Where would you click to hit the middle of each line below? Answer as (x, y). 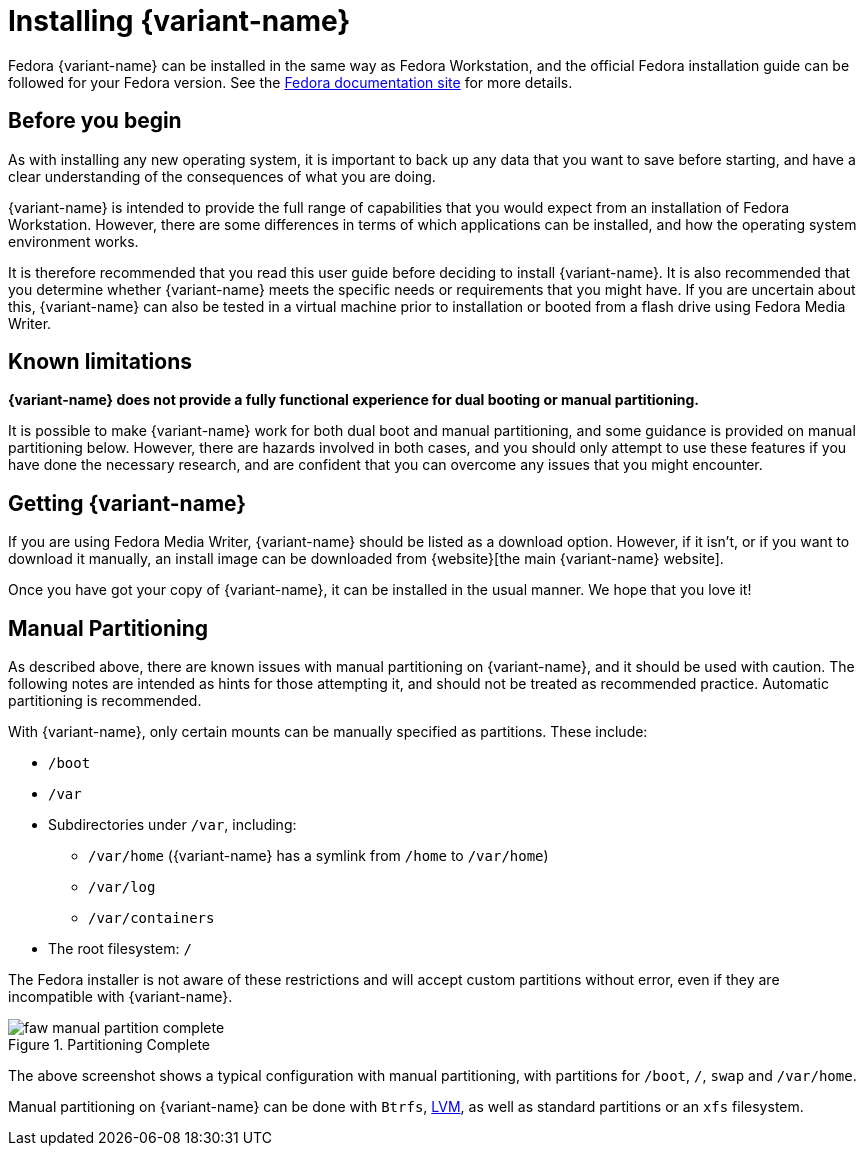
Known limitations (100, 362)
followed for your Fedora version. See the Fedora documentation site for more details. (290, 82)
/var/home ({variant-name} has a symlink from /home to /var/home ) (318, 856)
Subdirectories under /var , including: (172, 825)
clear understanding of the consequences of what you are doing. (222, 176)
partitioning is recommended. (105, 701)
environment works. (73, 241)
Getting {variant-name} (127, 503)
